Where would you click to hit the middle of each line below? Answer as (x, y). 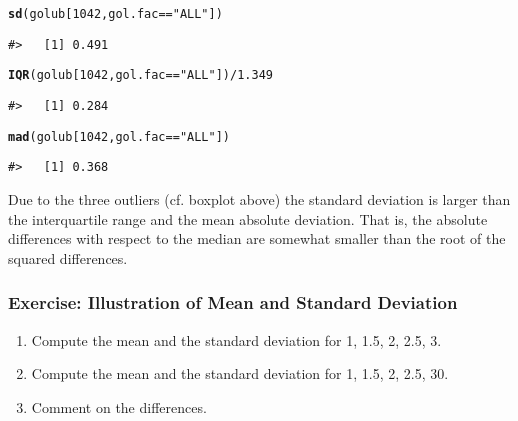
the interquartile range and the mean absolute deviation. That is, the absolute (248, 218)
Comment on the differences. (119, 406)
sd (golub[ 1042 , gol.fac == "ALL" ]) (115, 14)
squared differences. (68, 257)
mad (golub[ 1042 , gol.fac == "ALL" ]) (119, 136)
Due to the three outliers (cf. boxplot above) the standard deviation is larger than (259, 198)
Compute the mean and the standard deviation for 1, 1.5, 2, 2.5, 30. (240, 373)
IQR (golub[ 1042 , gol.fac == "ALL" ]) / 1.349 (140, 75)
